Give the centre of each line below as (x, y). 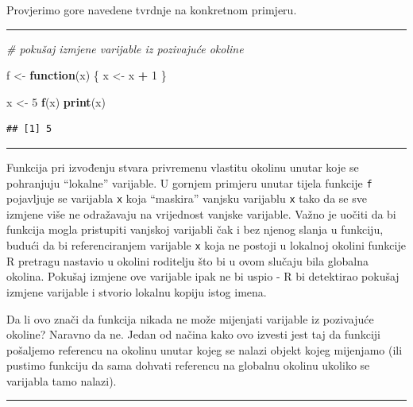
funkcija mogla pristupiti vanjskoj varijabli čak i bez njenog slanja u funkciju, (195, 229)
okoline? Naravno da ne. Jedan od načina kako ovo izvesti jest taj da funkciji (193, 334)
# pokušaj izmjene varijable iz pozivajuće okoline (125, 48)
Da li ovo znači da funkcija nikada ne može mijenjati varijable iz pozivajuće (190, 318)
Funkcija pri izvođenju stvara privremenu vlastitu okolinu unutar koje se (183, 167)
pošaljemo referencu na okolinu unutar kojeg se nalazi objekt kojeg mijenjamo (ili (205, 349)
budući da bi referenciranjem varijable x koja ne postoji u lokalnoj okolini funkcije (206, 245)
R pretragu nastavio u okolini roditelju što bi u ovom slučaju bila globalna (187, 260)
